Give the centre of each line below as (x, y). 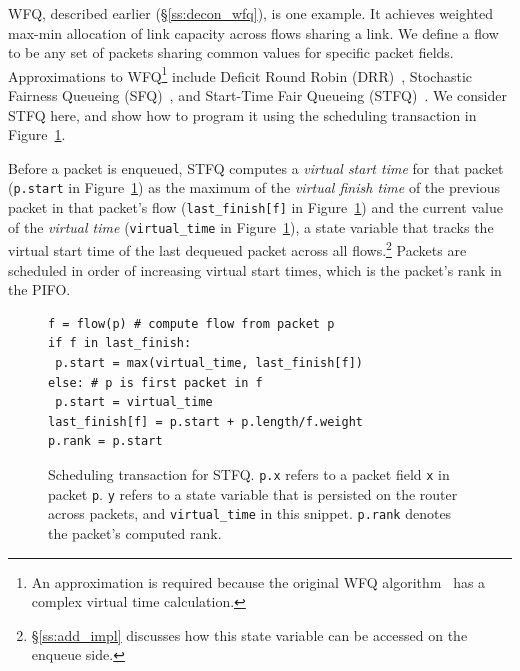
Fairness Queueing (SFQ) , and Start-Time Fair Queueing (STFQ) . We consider (257, 95)
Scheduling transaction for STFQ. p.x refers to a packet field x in (249, 473)
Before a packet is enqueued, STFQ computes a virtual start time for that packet (256, 167)
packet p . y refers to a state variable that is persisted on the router (253, 493)
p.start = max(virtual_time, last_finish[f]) (209, 363)
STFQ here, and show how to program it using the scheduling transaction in (242, 114)
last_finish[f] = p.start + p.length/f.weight (205, 421)
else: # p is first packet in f (155, 382)
